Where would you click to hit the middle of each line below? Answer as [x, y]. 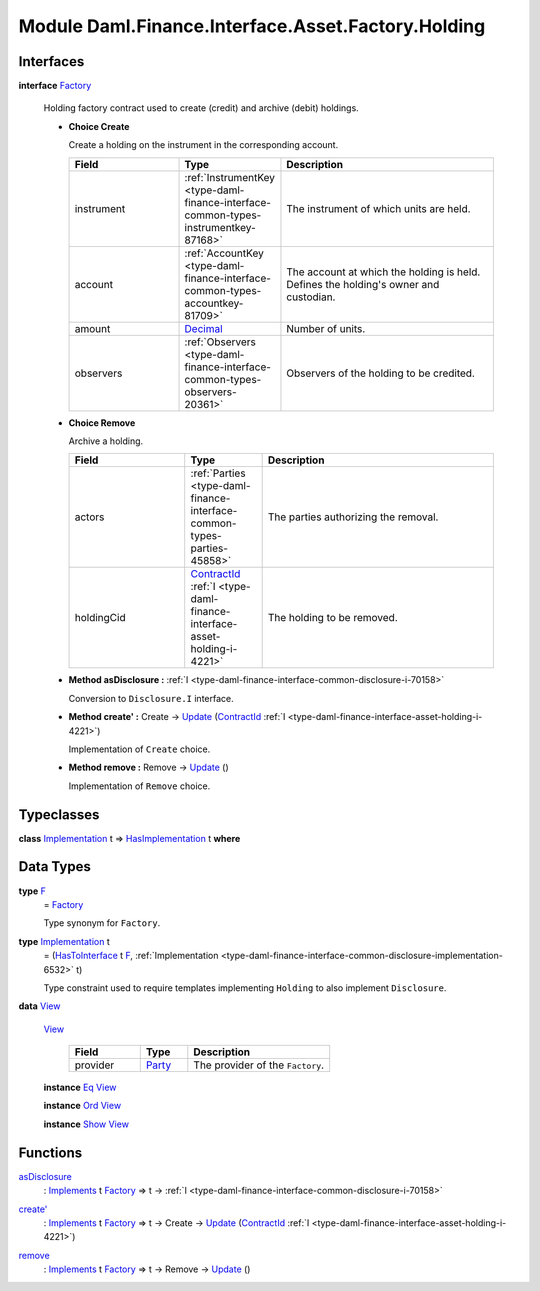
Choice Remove [102, 422]
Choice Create [99, 126]
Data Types [55, 866]
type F [32, 891]
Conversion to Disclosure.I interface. [151, 698]
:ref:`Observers [220, 342]
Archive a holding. [106, 441]
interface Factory [55, 86]
